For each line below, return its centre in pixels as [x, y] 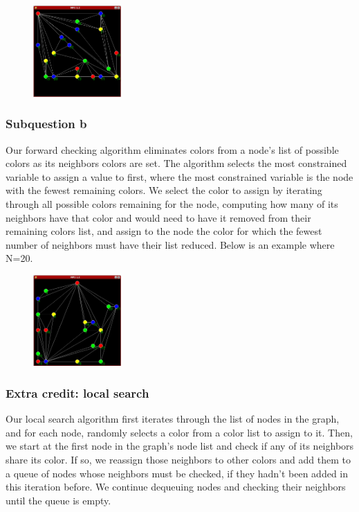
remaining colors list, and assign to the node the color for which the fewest [164, 231]
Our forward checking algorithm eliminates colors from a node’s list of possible [172, 149]
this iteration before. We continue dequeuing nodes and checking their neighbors [176, 487]
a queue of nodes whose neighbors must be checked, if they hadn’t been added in [177, 473]
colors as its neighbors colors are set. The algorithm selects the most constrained [176, 163]
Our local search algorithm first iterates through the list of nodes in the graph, [173, 419]
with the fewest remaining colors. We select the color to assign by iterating [164, 190]
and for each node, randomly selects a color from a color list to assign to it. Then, [179, 432]
